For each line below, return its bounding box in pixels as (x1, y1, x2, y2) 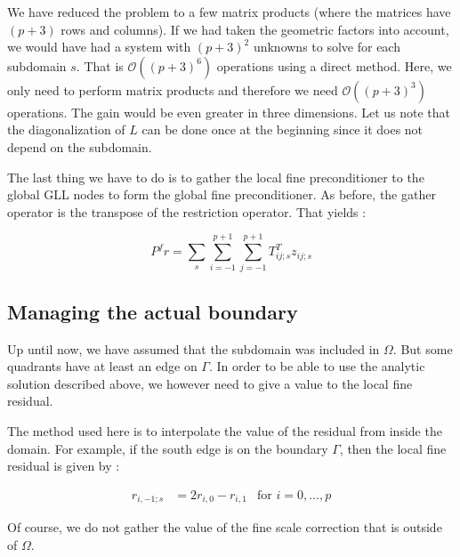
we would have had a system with (7, 37, 191, 56)
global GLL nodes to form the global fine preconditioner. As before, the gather (7, 185, 436, 204)
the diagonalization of (7, 120, 125, 139)
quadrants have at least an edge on (7, 357, 198, 375)
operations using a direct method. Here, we (216, 56, 452, 75)
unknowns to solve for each (253, 37, 400, 56)
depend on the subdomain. (7, 137, 152, 156)
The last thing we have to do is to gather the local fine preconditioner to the (7, 167, 424, 186)
